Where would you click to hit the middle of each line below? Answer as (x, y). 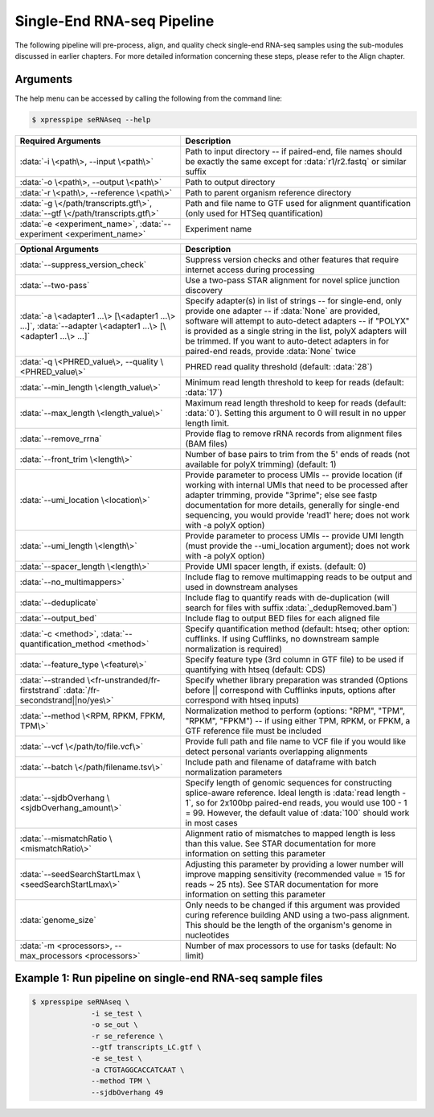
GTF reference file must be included (253, 731)
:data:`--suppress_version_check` (83, 264)
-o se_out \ (115, 1025)
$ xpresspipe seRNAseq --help (91, 120)
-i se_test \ (117, 1013)
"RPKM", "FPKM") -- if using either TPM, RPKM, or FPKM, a (298, 720)
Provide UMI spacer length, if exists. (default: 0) (276, 566)
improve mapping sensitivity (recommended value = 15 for (295, 874)
